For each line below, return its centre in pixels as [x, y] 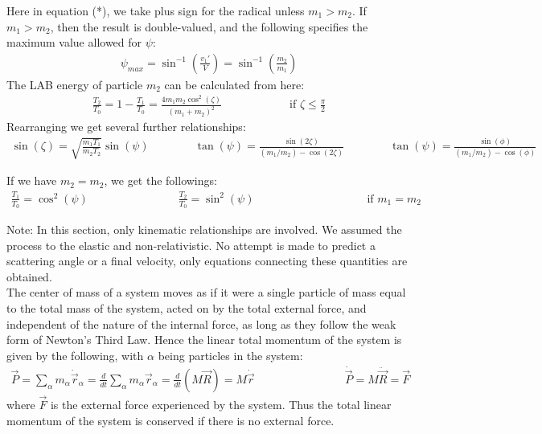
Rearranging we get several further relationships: [126, 127]
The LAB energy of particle [75, 84]
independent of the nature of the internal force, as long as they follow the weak [201, 323]
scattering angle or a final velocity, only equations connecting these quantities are [207, 261]
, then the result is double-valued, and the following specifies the [209, 26]
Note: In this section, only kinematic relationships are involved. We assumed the [204, 229]
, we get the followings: [160, 180]
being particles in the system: [230, 355]
